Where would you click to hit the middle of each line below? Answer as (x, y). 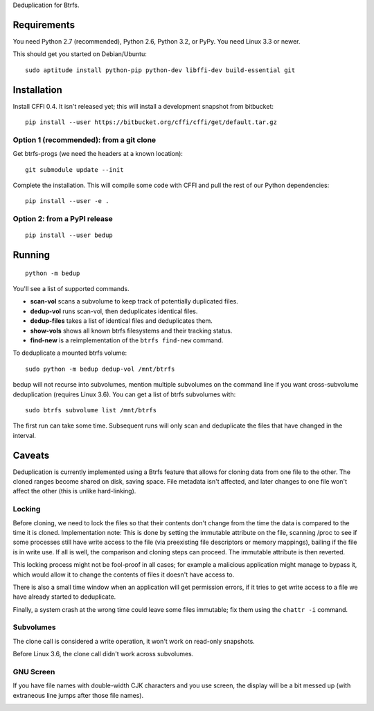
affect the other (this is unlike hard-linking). (74, 491)
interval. (24, 435)
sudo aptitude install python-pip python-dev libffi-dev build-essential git (160, 70)
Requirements (44, 25)
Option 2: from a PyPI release (63, 219)
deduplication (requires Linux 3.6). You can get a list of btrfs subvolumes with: (124, 394)
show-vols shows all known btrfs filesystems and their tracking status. (131, 331)
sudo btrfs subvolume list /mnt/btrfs (91, 410)
